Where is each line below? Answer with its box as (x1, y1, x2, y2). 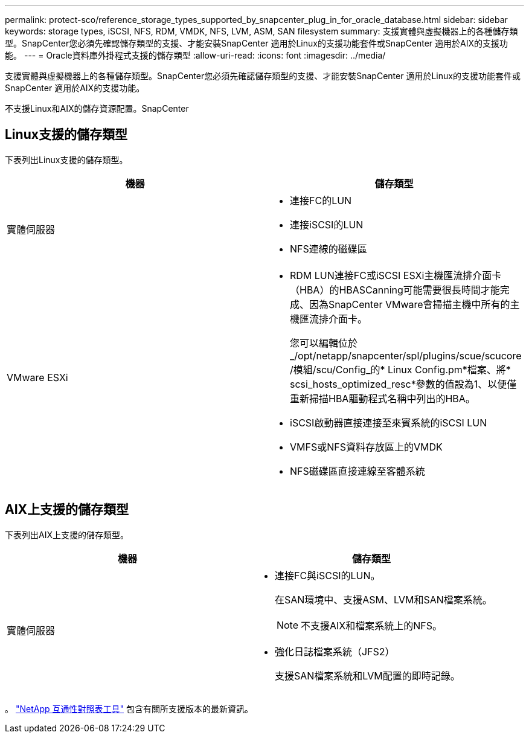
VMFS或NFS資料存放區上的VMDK (290, 440, 443, 453)
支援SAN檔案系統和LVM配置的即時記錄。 (274, 669, 460, 682)
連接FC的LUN (290, 194, 352, 207)
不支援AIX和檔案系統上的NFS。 (301, 619, 443, 632)
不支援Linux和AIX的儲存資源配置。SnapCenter (5, 103, 189, 114)
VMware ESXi (7, 371, 68, 383)
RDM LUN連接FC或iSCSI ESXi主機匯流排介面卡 (290, 269, 502, 281)
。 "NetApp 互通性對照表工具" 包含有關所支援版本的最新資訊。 (5, 703, 253, 714)
